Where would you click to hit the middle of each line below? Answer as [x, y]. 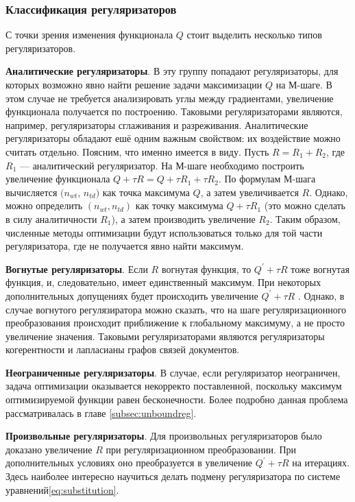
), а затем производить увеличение [183, 218]
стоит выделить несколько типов [254, 35]
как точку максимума [179, 205]
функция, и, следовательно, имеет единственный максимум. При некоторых [163, 282]
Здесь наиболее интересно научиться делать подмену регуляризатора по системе [173, 476]
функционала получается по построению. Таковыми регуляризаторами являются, [174, 111]
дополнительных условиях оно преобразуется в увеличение [129, 463]
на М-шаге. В [304, 84]
